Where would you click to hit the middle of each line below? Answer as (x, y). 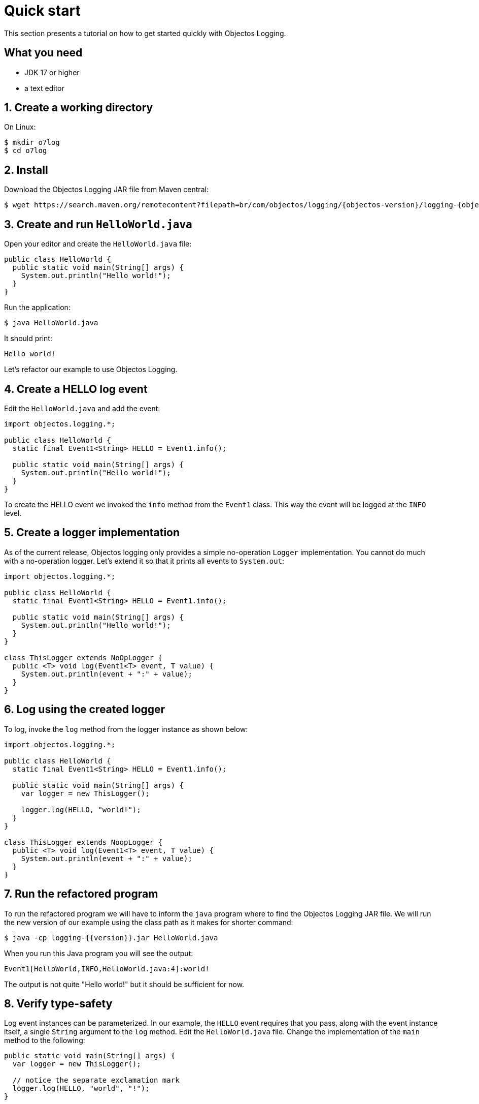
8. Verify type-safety (58, 1003)
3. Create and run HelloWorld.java (98, 224)
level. (13, 513)
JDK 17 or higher (52, 72)
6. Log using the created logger (85, 710)
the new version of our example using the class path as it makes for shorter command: (149, 922)
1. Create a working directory (79, 108)
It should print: (28, 339)
